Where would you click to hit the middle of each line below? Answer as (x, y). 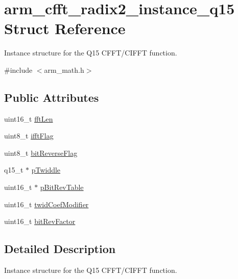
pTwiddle (46, 170)
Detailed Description (60, 249)
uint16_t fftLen (29, 118)
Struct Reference (65, 28)
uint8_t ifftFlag (29, 136)
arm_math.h (64, 69)
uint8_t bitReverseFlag (41, 152)
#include (18, 69)
